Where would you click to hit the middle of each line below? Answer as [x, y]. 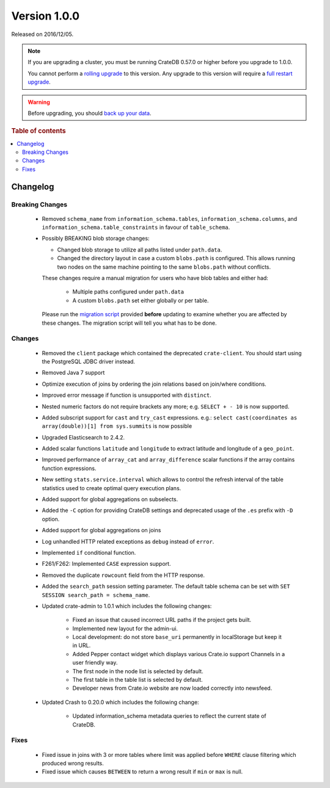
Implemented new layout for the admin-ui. [125, 628]
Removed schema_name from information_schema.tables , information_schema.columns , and [170, 219]
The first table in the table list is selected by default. [137, 680]
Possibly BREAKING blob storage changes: [96, 239]
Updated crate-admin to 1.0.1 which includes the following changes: [127, 606]
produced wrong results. [73, 763]
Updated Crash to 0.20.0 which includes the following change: [120, 702]
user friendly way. [95, 663]
